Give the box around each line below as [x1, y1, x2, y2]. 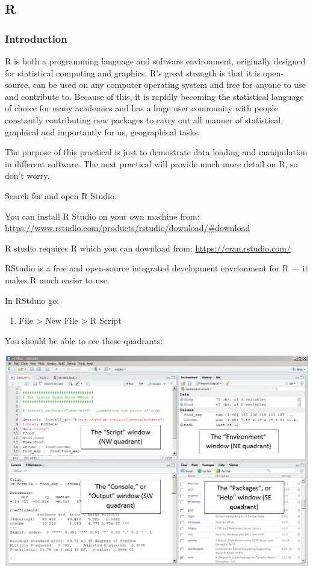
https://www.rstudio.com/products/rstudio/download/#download [5, 221, 250, 234]
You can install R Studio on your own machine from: [5, 209, 200, 222]
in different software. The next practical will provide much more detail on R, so [5, 157, 298, 170]
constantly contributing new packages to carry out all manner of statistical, [5, 113, 284, 126]
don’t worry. [5, 169, 50, 182]
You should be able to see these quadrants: [5, 334, 163, 347]
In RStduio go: [5, 294, 60, 306]
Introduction [5, 31, 67, 46]
